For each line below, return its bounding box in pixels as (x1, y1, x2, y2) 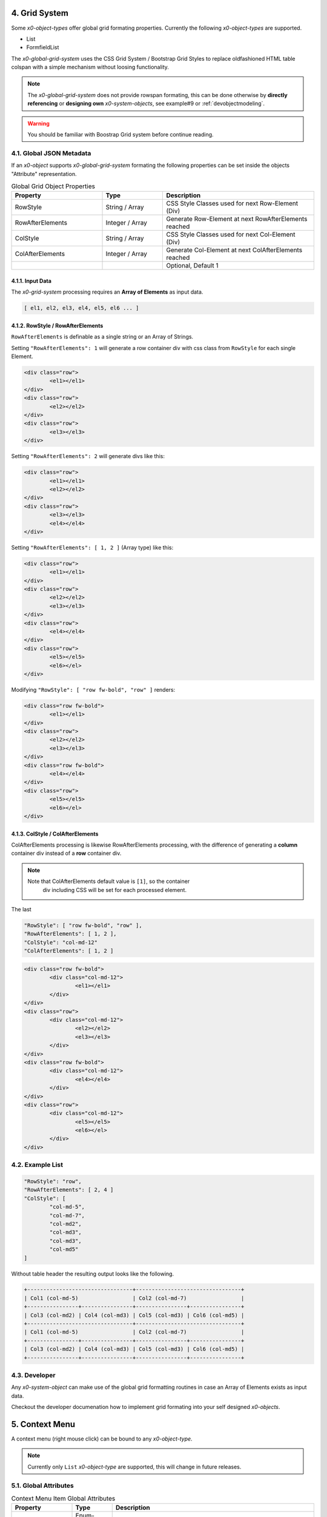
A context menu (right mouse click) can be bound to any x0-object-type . (11, 1435, 193, 1442)
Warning (27, 120, 50, 127)
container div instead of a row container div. (11, 850, 122, 857)
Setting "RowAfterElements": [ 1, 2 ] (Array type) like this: (11, 544, 174, 551)
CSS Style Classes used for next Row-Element (166, 199, 299, 208)
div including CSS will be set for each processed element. (42, 886, 187, 893)
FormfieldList (26, 44, 59, 51)
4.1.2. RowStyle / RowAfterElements (11, 322, 104, 329)
